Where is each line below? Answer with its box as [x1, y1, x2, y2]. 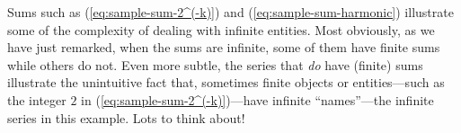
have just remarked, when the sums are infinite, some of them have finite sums [7, 38, 440, 57]
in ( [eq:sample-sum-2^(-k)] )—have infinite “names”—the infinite [81, 90, 434, 109]
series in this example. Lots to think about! [7, 108, 245, 127]
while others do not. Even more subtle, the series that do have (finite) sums [7, 55, 423, 74]
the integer [7, 90, 66, 109]
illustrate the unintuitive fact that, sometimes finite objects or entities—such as [7, 73, 445, 92]
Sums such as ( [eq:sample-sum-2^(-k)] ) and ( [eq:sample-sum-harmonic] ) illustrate [7, 3, 454, 21]
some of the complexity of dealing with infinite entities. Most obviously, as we [7, 20, 435, 39]
